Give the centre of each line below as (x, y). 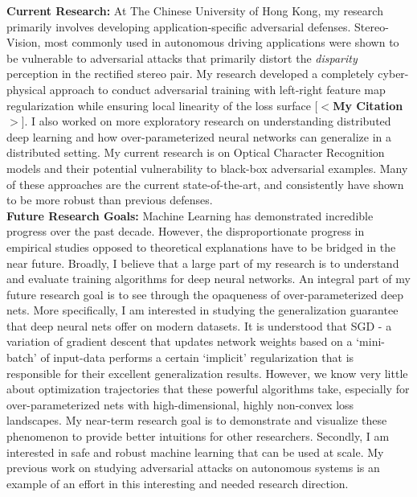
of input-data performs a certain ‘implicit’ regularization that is (197, 357)
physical (27, 89)
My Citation (368, 105)
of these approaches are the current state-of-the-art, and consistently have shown (205, 184)
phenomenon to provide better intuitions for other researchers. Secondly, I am (198, 436)
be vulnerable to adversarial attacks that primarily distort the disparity (182, 58)
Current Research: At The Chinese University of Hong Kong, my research (195, 10)
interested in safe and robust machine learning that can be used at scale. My (195, 452)
